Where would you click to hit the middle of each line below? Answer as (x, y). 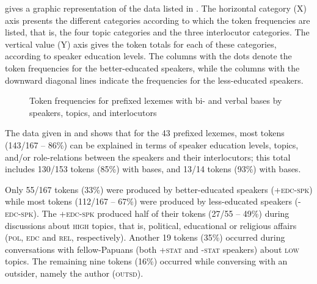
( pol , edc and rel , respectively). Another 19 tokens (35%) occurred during (145, 237)
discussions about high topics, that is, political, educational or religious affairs (151, 225)
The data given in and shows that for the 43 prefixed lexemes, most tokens (145, 133)
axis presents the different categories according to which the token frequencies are (158, 20)
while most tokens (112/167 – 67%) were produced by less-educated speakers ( (152, 201)
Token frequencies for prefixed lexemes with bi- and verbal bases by (156, 100)
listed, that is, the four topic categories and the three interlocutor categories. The (157, 32)
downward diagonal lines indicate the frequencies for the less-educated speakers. (154, 80)
